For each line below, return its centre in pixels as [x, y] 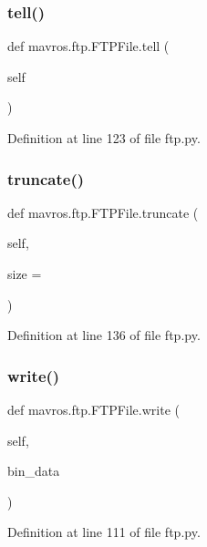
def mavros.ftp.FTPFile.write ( [93, 409]
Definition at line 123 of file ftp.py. [104, 138]
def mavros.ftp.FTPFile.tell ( [88, 46]
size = [25, 273]
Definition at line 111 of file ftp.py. [104, 532]
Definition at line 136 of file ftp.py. [104, 335]
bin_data [34, 471]
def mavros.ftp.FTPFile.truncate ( [103, 212]
